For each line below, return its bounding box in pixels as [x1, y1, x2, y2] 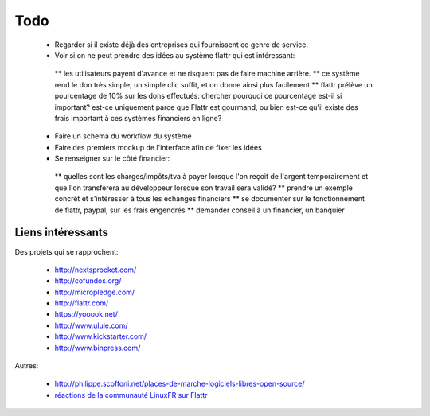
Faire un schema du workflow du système [54, 131, 192, 141]
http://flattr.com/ [54, 298, 109, 308]
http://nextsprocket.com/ [54, 265, 137, 274]
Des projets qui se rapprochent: [14, 247, 119, 256]
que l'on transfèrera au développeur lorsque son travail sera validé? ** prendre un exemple [54, 183, 354, 192]
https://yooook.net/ [54, 309, 119, 319]
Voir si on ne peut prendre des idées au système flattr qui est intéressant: [54, 50, 295, 60]
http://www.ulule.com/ [54, 321, 128, 330]
